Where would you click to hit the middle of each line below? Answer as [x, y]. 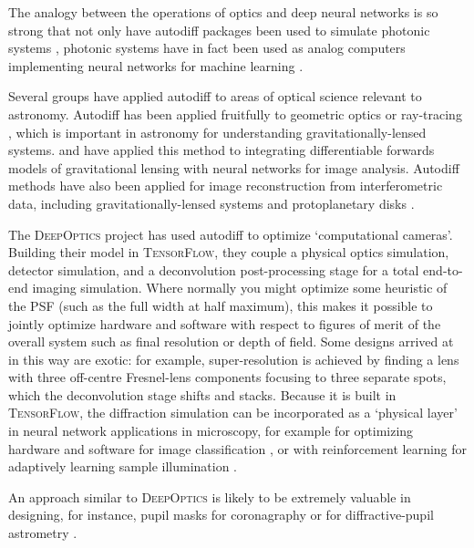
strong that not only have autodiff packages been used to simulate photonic [219, 30]
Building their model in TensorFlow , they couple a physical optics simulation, [229, 252]
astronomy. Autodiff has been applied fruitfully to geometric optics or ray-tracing [235, 114]
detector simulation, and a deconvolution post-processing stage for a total [214, 269]
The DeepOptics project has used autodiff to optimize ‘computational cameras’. [231, 234]
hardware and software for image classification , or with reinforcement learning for [238, 448]
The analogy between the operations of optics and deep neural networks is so [223, 12]
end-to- [443, 269]
